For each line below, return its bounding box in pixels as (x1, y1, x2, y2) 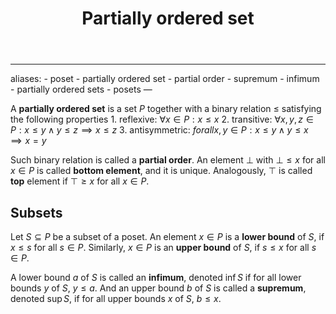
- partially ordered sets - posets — (10, 83, 153, 96)
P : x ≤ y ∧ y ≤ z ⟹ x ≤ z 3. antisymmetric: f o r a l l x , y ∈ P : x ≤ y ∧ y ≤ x (10, 124, 309, 136)
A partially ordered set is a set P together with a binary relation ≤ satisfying (10, 103, 322, 115)
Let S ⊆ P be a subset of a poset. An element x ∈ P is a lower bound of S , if (10, 231, 325, 242)
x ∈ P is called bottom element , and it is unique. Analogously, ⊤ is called (10, 165, 313, 177)
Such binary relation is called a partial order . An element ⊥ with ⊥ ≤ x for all (10, 154, 326, 166)
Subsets (10, 204, 63, 221)
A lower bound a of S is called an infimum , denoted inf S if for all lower (10, 272, 302, 283)
